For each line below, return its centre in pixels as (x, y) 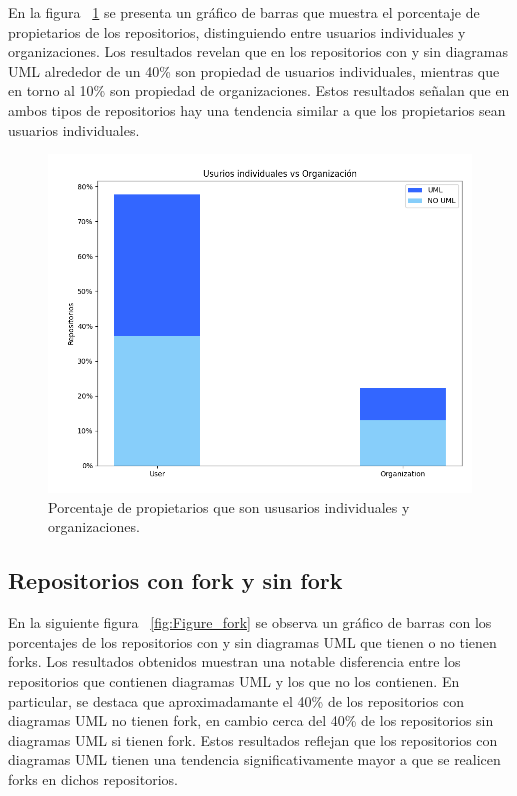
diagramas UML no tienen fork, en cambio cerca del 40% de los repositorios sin (251, 720)
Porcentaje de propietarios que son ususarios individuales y (229, 506)
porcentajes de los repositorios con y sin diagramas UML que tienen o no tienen (252, 641)
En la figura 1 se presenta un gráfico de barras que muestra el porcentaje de (244, 12)
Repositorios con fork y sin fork (175, 580)
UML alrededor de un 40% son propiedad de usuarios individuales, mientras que (254, 70)
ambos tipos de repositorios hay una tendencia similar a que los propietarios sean (257, 109)
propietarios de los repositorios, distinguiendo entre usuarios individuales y (237, 31)
